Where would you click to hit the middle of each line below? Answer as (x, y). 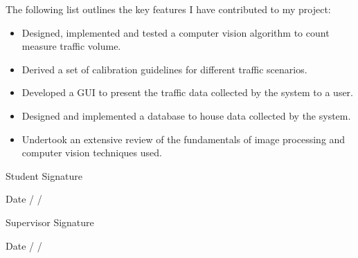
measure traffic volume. (71, 46)
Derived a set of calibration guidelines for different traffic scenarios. (164, 69)
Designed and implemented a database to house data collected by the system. (186, 115)
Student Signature (44, 175)
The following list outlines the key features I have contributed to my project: (168, 9)
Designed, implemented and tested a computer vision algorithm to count (176, 32)
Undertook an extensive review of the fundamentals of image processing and (184, 139)
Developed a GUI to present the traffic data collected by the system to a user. (187, 92)
